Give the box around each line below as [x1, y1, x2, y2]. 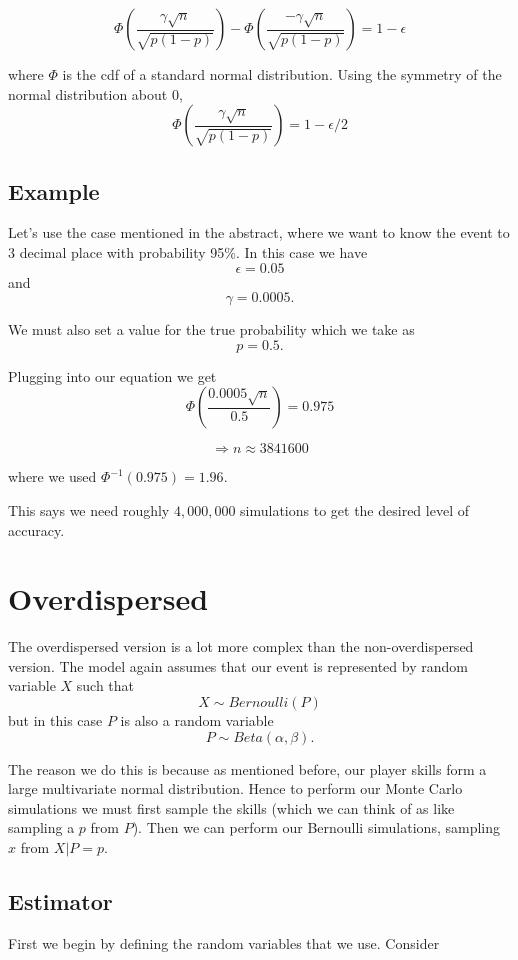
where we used [8, 466, 97, 487]
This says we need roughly [8, 499, 170, 520]
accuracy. [8, 519, 65, 540]
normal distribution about [8, 83, 168, 104]
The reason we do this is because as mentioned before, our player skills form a [8, 758, 487, 779]
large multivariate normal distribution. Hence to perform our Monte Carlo [8, 778, 463, 799]
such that [76, 675, 135, 696]
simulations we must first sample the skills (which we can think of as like [8, 797, 455, 818]
